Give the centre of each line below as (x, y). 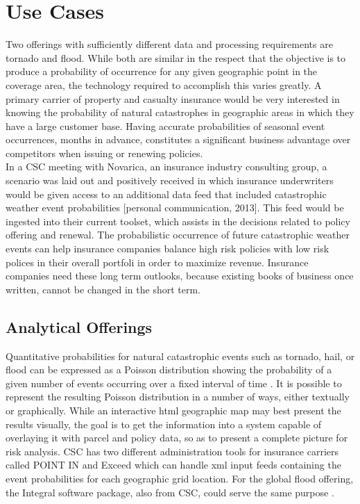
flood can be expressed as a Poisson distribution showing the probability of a (169, 369)
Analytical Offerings (79, 326)
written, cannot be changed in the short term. (103, 289)
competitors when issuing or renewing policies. (104, 153)
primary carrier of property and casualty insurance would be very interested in (173, 98)
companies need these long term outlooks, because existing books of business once (180, 276)
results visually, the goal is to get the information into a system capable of (164, 424)
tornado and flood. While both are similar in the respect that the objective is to (176, 57)
